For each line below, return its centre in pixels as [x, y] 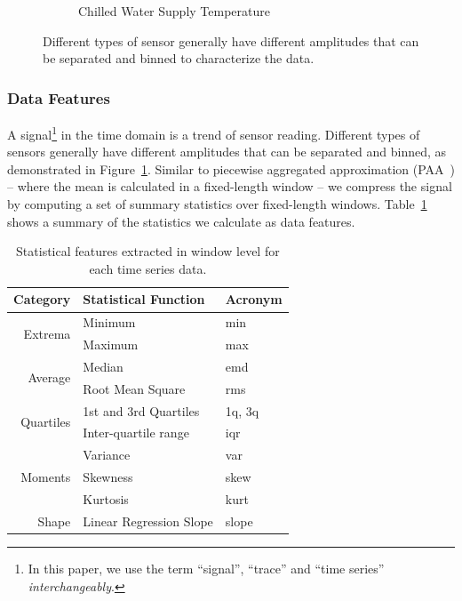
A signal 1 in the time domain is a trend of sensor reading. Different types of [214, 133]
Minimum [109, 322]
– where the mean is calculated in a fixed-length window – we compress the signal [230, 186]
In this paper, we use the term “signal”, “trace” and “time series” [206, 568]
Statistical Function [144, 299]
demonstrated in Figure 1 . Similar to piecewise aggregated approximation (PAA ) [231, 168]
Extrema [47, 333]
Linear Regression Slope [148, 521]
